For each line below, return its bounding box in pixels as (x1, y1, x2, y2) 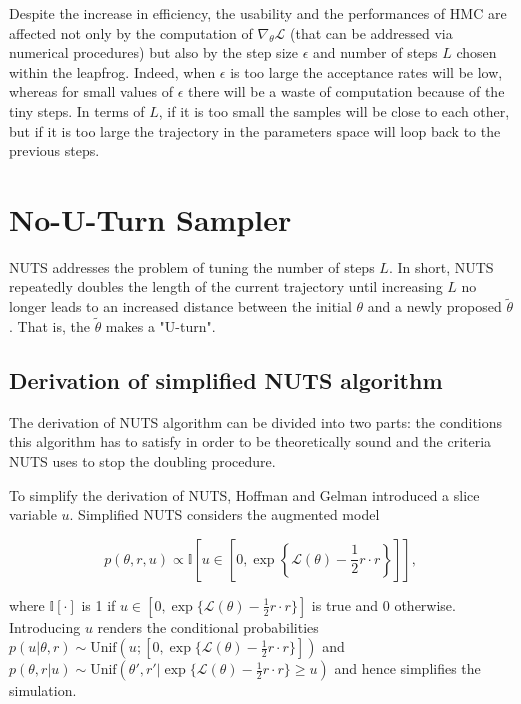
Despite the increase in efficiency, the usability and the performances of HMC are (9, 3, 507, 23)
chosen (456, 42, 497, 63)
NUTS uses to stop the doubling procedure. (9, 451, 276, 472)
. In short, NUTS (388, 256, 494, 277)
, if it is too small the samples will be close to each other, (158, 100, 510, 121)
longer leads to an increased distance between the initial (9, 296, 352, 317)
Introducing (9, 616, 81, 637)
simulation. (9, 680, 77, 701)
